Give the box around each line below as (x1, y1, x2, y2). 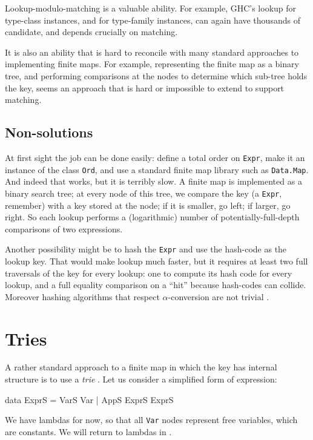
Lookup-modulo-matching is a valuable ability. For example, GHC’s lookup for (5, 2, 297, 14)
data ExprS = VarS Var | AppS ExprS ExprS (5, 393, 174, 406)
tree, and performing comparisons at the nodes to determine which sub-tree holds (5, 69, 308, 82)
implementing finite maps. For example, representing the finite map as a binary (5, 57, 299, 70)
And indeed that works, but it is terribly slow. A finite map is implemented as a (5, 175, 302, 188)
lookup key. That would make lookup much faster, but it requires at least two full (5, 254, 308, 267)
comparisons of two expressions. (5, 222, 123, 235)
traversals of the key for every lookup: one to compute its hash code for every (5, 266, 292, 279)
